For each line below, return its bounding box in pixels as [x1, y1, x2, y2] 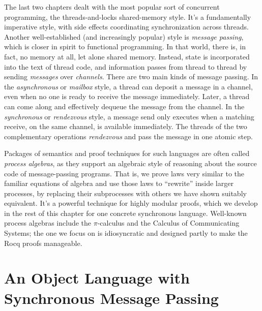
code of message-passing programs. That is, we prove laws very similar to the [4, 168, 245, 178]
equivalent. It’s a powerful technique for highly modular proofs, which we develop [4, 198, 258, 208]
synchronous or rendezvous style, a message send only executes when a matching [4, 111, 254, 121]
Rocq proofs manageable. [4, 237, 82, 248]
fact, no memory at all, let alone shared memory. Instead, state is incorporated [4, 51, 250, 61]
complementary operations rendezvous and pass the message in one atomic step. [4, 131, 253, 141]
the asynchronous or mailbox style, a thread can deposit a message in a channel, [4, 81, 253, 91]
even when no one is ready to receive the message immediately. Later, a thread [4, 91, 250, 102]
